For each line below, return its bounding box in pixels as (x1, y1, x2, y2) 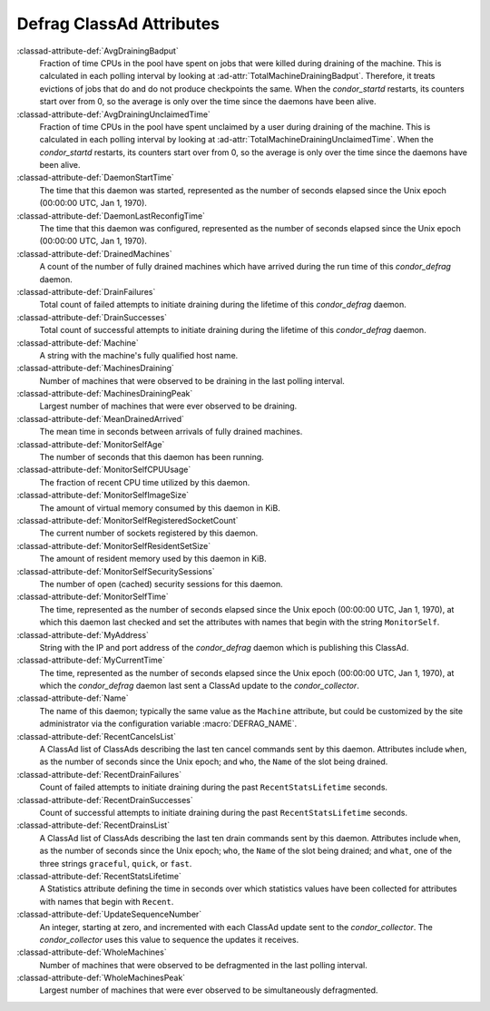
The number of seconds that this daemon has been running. (39, 452, 265, 463)
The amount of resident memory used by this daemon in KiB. (39, 554, 267, 564)
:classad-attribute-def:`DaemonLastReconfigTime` (16, 210, 206, 221)
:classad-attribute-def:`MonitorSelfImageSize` (16, 490, 190, 501)
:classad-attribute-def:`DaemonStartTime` (16, 172, 174, 183)
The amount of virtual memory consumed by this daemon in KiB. (39, 502, 280, 513)
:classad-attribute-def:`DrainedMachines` (16, 248, 172, 259)
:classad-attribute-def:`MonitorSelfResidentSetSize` (16, 540, 211, 551)
